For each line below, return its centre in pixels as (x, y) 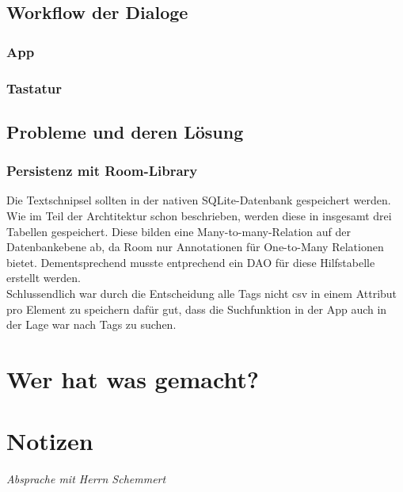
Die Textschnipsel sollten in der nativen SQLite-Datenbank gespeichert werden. (199, 200)
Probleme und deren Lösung (125, 131)
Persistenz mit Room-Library (102, 171)
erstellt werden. (44, 278)
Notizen (50, 441)
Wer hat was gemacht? (133, 379)
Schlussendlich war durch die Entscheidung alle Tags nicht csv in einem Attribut (202, 294)
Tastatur (34, 88)
